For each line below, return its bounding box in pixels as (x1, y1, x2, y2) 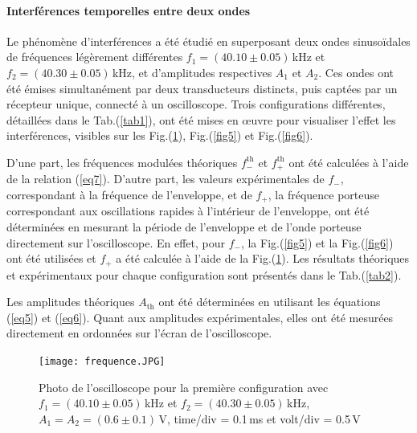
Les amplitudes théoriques (6, 293, 135, 310)
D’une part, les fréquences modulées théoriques (6, 153, 238, 170)
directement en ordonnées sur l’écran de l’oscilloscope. (6, 325, 272, 341)
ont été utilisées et (6, 250, 96, 267)
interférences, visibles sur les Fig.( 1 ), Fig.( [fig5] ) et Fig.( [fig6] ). (6, 127, 313, 144)
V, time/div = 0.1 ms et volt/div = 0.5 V (158, 410, 361, 427)
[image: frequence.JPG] (39, 356, 166, 368)
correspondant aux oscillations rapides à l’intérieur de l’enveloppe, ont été (6, 202, 370, 219)
